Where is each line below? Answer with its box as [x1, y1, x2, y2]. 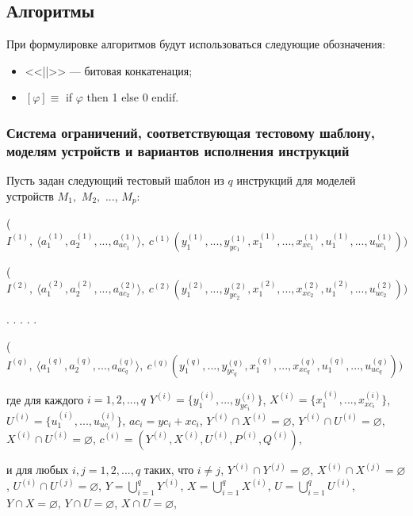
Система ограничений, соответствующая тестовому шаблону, [6, 122, 375, 142]
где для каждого [6, 391, 84, 407]
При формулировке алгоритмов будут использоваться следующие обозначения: [6, 36, 386, 52]
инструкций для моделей [236, 172, 356, 189]
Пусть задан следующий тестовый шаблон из [6, 172, 224, 189]
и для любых [6, 461, 69, 478]
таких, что [143, 461, 194, 478]
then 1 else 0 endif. [86, 89, 179, 105]
